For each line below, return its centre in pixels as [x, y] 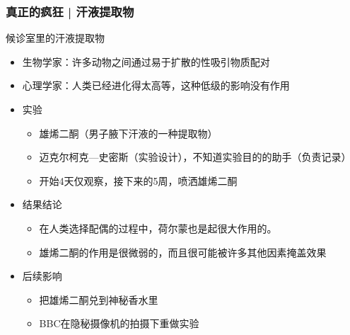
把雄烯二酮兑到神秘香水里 [99, 299]
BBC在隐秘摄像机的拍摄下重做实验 [119, 323]
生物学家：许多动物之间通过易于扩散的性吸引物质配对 [146, 61]
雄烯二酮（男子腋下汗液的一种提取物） [128, 133]
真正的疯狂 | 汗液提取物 [70, 11]
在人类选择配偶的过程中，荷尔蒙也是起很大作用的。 [158, 228]
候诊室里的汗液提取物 [55, 38]
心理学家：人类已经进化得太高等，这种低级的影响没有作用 [156, 85]
